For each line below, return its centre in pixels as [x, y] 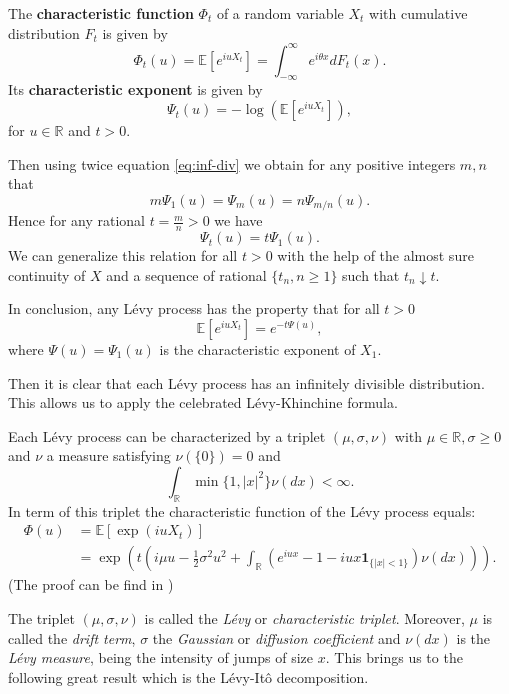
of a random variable [280, 13]
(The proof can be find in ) [91, 584]
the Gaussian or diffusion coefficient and [276, 637]
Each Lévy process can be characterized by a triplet [167, 435]
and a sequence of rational [186, 274]
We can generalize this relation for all [123, 255]
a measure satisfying [108, 455]
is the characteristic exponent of [257, 348]
